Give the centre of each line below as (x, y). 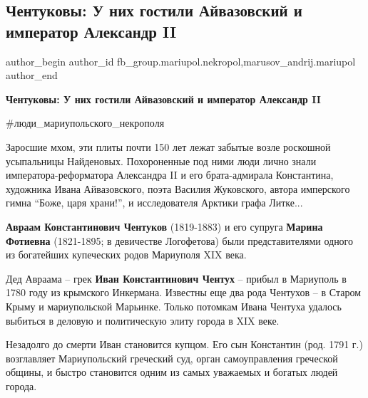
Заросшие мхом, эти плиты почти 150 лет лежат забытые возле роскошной (168, 146)
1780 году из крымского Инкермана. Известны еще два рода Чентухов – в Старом (184, 292)
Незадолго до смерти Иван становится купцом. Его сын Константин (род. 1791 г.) (184, 344)
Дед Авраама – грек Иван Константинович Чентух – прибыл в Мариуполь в (176, 278)
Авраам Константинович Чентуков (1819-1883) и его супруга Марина (164, 226)
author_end (32, 75)
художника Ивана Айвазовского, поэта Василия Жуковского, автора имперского (178, 188)
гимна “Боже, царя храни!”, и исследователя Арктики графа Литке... (154, 203)
